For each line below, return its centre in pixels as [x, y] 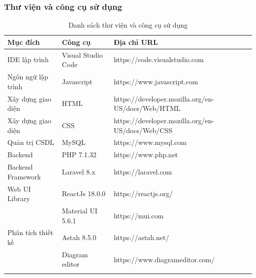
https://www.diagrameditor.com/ [164, 259]
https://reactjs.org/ [143, 193]
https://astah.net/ [141, 237]
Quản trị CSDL [31, 142]
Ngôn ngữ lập [28, 77]
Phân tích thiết [31, 232]
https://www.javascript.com [156, 81]
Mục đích [24, 42]
